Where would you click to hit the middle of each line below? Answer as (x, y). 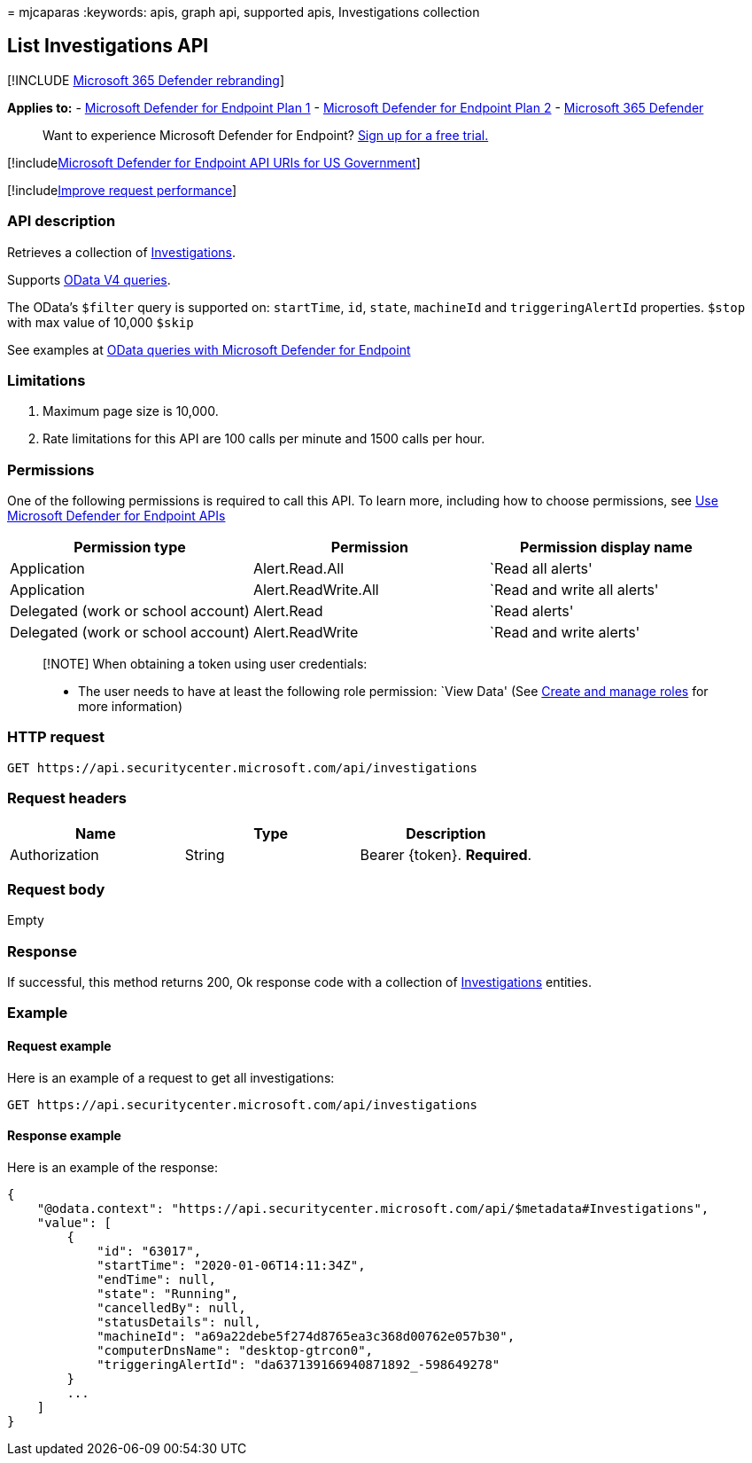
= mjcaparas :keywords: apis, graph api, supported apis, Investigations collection (244, 12)
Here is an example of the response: (113, 1167)
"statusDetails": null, (179, 1322)
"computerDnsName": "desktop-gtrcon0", (235, 1350)
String (205, 854)
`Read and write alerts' (565, 633)
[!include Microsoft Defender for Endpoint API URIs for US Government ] (214, 162)
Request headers (67, 798)
